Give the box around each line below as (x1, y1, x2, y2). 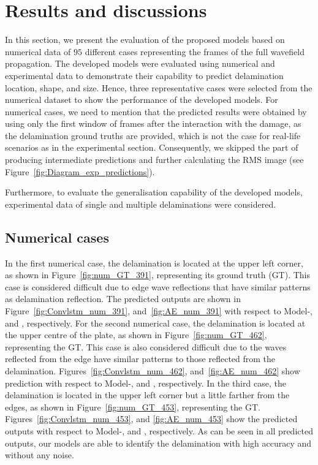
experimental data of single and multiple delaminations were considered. (5, 197, 276, 210)
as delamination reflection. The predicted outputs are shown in (5, 292, 241, 305)
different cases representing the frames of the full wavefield (85, 45, 305, 58)
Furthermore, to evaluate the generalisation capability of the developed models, (5, 186, 303, 198)
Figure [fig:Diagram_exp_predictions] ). (5, 165, 155, 178)
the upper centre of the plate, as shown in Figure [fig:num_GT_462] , (5, 328, 267, 341)
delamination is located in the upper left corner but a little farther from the (5, 388, 290, 401)
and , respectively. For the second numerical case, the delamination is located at (5, 316, 306, 329)
